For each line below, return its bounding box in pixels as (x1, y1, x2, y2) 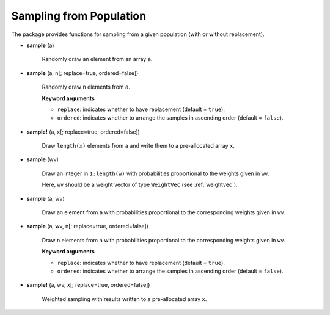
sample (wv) (26, 156, 59, 163)
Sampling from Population (11, 9, 147, 23)
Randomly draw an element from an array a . (42, 56, 153, 63)
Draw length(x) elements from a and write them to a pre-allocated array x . (42, 142, 235, 150)
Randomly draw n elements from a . (42, 83, 131, 91)
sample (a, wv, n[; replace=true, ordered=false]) (26, 223, 149, 230)
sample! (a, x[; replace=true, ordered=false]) (26, 128, 140, 136)
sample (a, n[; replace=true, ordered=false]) (26, 69, 139, 76)
